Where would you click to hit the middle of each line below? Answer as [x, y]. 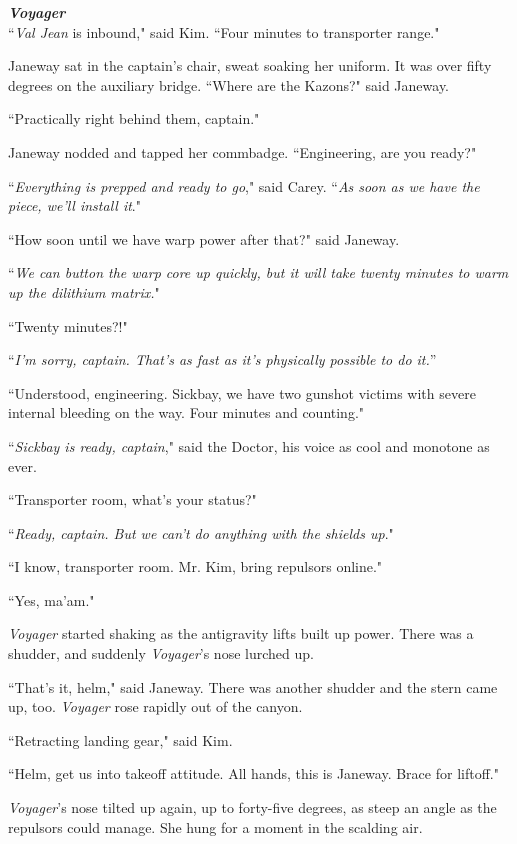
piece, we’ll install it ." [74, 205]
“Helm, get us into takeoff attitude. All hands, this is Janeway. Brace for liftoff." [253, 773]
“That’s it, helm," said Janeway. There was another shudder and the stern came [253, 686]
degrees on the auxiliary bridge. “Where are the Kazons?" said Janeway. [229, 84]
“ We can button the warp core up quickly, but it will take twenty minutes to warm [258, 272]
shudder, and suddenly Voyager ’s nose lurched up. [161, 653]
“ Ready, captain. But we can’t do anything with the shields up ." [201, 532]
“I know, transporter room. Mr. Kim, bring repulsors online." [195, 566]
